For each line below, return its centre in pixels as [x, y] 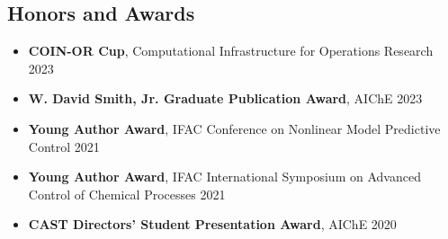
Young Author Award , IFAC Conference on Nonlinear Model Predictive [234, 128]
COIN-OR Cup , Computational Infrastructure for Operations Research [231, 51]
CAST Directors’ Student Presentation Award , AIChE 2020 [212, 224]
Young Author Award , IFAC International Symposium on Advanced [224, 177]
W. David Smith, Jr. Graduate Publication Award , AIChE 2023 [225, 98]
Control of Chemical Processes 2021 [127, 194]
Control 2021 [64, 146]
